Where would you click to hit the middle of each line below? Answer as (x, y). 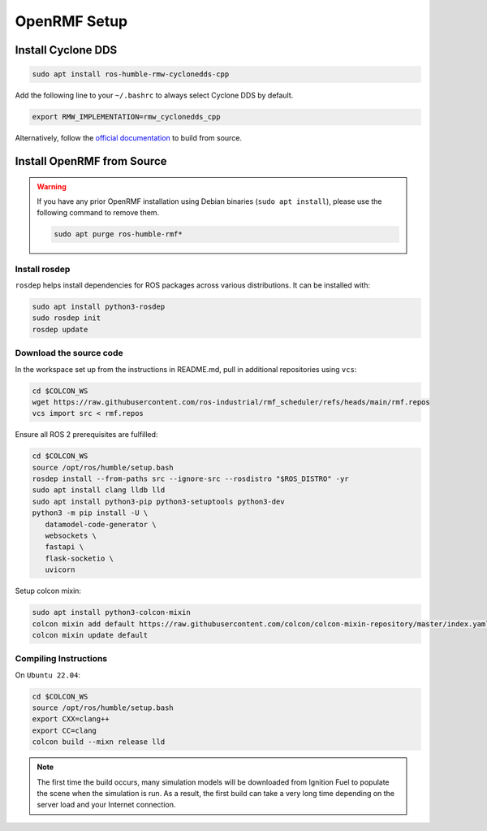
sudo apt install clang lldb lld (99, 490)
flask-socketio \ (79, 558)
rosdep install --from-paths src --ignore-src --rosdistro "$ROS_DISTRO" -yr (190, 479)
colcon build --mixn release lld (99, 742)
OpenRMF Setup (71, 21)
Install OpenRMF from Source (91, 161)
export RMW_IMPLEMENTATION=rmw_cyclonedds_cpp (126, 117)
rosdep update (60, 329)
